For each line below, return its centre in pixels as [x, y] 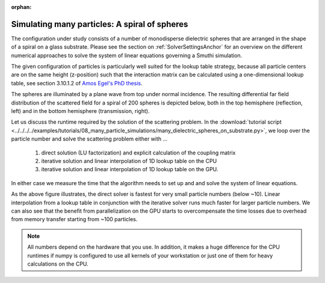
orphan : [21, 7]
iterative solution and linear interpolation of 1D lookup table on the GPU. [130, 169]
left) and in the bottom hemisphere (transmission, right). [80, 111]
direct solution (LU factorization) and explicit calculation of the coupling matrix [138, 153]
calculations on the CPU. [58, 264]
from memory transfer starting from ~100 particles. [74, 219]
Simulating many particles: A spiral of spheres [100, 24]
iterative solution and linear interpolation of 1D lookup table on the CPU [129, 161]
